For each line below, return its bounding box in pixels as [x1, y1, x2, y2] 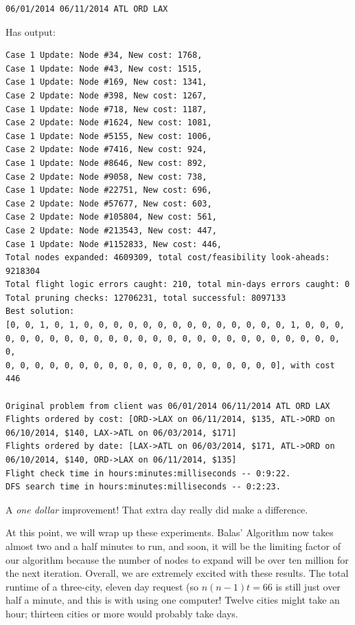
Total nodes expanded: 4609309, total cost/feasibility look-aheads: [5, 253, 330, 263]
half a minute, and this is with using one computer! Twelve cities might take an [5, 593, 340, 607]
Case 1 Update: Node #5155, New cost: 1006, [5, 131, 212, 141]
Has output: [5, 24, 56, 39]
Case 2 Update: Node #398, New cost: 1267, [5, 90, 207, 100]
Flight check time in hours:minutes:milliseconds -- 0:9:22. [5, 468, 291, 478]
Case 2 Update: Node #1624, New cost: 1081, [5, 118, 212, 128]
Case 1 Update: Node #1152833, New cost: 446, [5, 239, 222, 249]
